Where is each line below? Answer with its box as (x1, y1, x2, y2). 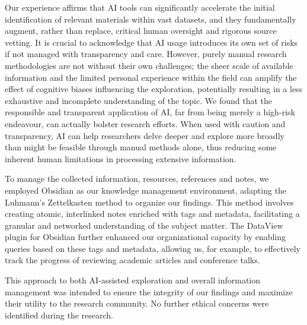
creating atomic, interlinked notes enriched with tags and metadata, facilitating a (5, 207, 300, 220)
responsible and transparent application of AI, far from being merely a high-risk (5, 106, 295, 118)
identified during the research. (5, 308, 113, 321)
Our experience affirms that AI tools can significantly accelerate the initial (5, 1, 275, 13)
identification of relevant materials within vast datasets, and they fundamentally (5, 12, 296, 25)
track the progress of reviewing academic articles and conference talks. (5, 254, 260, 266)
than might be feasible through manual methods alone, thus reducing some (5, 141, 277, 153)
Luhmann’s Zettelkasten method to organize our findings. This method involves (5, 195, 294, 208)
